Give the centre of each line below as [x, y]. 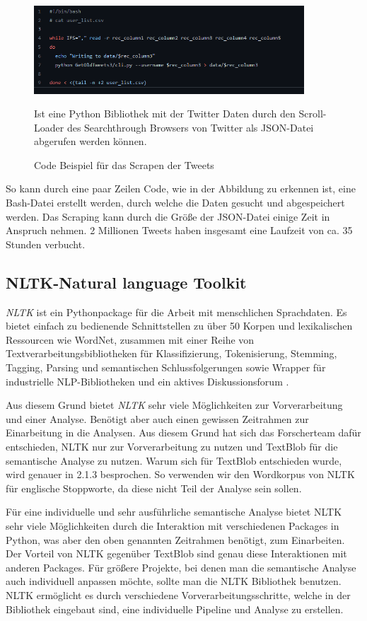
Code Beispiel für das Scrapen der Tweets [124, 164]
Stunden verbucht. [46, 244]
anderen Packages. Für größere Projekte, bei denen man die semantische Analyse [181, 567]
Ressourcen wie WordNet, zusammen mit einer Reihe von [130, 339]
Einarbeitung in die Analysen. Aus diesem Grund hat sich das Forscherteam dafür [183, 433]
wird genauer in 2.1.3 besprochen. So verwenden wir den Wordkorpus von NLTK [180, 474]
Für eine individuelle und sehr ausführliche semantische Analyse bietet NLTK [174, 512]
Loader [49, 127]
